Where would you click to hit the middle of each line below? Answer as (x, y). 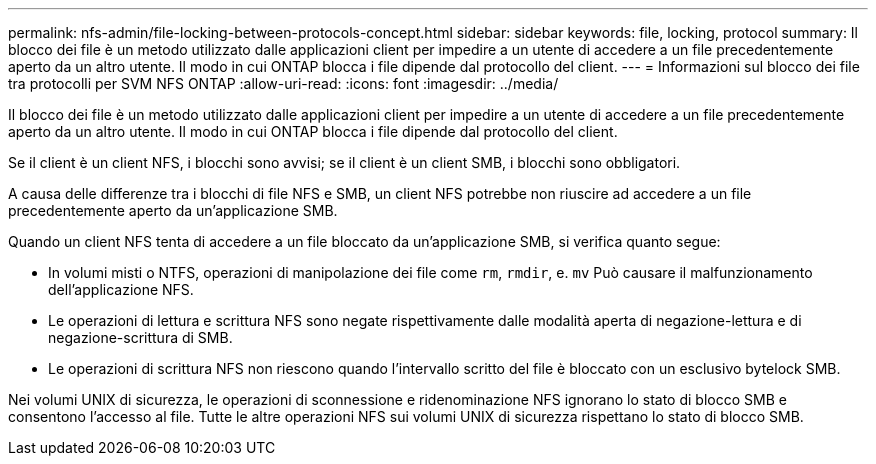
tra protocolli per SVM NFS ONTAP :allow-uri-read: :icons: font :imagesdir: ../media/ (283, 83)
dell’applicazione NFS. (121, 289)
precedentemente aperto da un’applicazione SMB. (173, 210)
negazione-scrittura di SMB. (140, 337)
